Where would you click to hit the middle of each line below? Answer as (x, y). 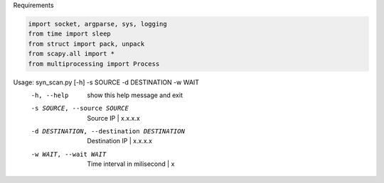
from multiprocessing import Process (94, 63)
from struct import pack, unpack (86, 44)
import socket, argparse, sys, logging (97, 24)
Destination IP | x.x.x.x (120, 141)
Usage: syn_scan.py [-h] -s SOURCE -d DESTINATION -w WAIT (106, 82)
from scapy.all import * (71, 54)
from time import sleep (70, 34)
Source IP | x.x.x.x (113, 118)
